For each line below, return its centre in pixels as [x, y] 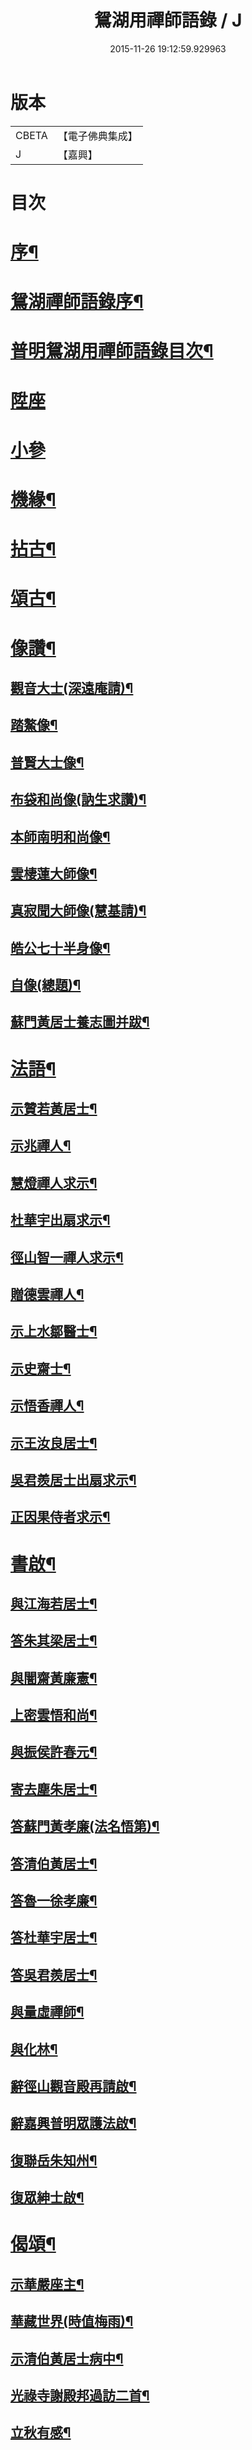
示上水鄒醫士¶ [54, 1331]
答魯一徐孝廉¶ [54, 1901]
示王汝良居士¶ [54, 1442]
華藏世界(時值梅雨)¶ [72, 2321]
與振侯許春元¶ [54, 1752]
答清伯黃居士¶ [54, 1863]
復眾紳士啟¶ [47, 2197]
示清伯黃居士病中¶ [67, 2358]
